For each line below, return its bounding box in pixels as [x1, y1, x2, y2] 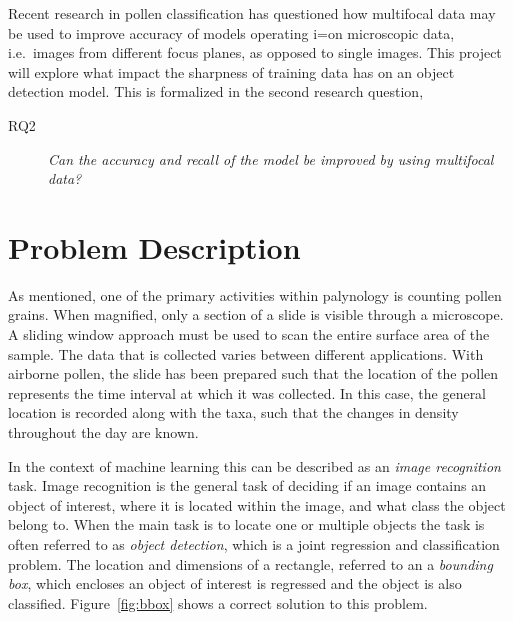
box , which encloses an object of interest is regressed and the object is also [8, 573, 462, 594]
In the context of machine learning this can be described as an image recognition [8, 455, 501, 476]
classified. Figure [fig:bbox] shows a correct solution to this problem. [8, 592, 428, 613]
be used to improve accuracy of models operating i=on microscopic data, [8, 22, 455, 43]
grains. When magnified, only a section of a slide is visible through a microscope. [8, 304, 504, 325]
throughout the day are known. [8, 422, 199, 443]
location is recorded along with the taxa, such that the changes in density [8, 402, 459, 423]
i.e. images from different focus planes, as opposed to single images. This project [8, 42, 502, 63]
